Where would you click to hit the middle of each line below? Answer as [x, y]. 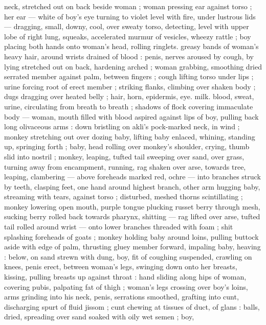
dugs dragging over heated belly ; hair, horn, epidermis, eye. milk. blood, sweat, [129, 96]
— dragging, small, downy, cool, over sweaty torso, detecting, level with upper [127, 26]
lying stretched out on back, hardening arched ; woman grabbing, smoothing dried [133, 66]
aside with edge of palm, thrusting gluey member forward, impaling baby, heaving [132, 247]
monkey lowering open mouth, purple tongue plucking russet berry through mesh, [132, 206]
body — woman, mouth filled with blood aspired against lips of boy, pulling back [131, 116]
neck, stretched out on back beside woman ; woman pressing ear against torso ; [128, 6]
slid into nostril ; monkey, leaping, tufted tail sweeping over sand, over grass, [124, 156]
